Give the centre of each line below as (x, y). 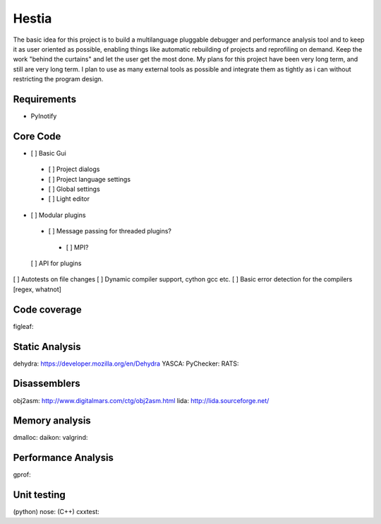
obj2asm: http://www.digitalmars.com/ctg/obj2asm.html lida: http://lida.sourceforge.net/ (141, 400)
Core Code (37, 136)
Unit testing (40, 495)
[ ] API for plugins (56, 263)
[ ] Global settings (74, 189)
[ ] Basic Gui (48, 153)
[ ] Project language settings (89, 179)
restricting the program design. (58, 79)
